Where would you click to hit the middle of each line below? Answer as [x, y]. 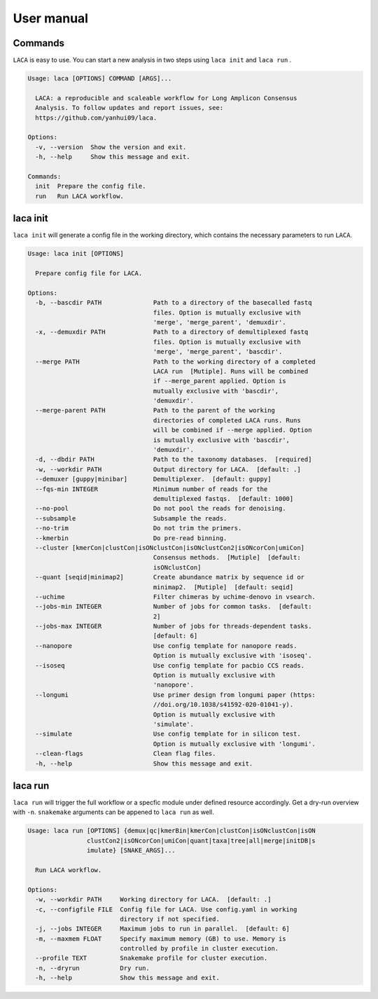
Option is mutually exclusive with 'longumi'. [234, 744]
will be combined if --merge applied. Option [232, 430]
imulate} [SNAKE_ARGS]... [131, 850]
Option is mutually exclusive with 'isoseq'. [232, 656]
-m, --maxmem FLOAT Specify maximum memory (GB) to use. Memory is [161, 938]
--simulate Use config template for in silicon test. [168, 734]
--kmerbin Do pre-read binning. [131, 538]
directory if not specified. [170, 919]
